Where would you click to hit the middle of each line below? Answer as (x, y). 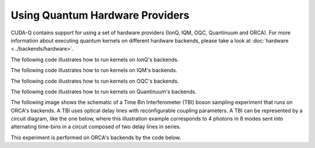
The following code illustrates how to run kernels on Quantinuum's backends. (104, 91)
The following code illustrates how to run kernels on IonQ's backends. (95, 59)
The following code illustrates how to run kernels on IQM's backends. (94, 71)
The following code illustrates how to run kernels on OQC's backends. (95, 81)
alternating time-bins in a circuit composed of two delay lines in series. (96, 127)
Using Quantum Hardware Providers (100, 15)
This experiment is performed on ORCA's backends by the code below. (96, 138)
